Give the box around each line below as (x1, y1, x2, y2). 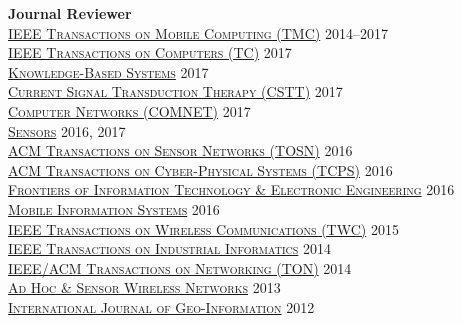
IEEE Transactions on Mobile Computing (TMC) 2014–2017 (8, 22, 388, 43)
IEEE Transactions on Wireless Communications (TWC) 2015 (8, 218, 399, 239)
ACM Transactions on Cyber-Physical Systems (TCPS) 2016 (8, 159, 393, 180)
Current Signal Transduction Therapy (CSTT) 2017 (8, 81, 343, 102)
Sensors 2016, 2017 (8, 120, 126, 141)
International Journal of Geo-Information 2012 (8, 296, 315, 317)
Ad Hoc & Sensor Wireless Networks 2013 (8, 277, 281, 298)
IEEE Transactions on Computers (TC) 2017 (8, 42, 292, 63)
